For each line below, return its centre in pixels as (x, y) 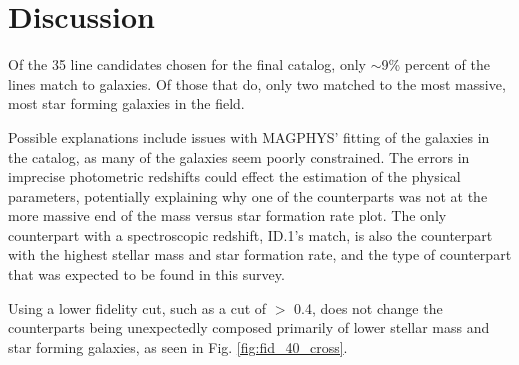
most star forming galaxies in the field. (126, 103)
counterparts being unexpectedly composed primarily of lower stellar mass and (249, 327)
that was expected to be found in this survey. (146, 274)
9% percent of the (435, 64)
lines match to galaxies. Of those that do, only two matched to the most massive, (257, 83)
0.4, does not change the (368, 307)
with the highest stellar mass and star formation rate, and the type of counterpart (260, 254)
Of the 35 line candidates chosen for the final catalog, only (187, 64)
